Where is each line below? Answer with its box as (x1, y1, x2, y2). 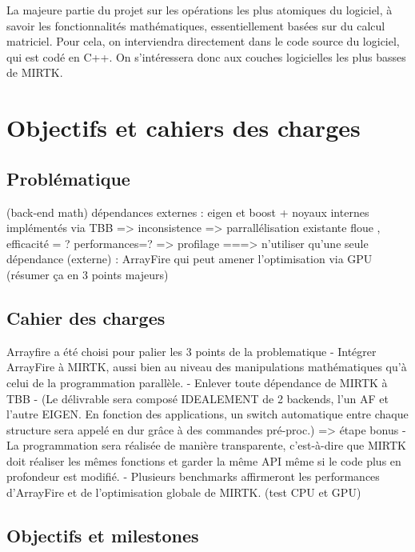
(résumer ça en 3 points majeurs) (6, 266, 169, 282)
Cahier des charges (6, 305, 166, 330)
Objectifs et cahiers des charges (6, 111, 361, 144)
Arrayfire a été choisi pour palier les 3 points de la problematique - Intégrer (6, 342, 377, 359)
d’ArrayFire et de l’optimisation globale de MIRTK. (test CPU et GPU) (6, 484, 361, 501)
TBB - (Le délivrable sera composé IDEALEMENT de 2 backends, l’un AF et (6, 390, 389, 406)
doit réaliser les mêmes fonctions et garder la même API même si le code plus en (6, 452, 401, 469)
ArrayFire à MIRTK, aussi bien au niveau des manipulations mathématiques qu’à (6, 358, 407, 375)
